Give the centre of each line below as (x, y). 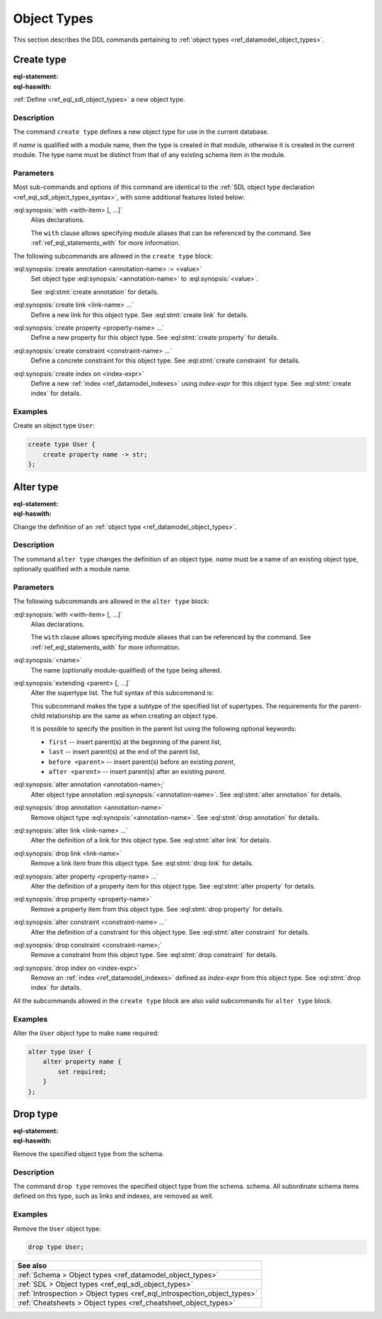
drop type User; (56, 1247)
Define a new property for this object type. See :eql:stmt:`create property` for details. (155, 338)
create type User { (62, 445)
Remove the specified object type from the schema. (88, 1153)
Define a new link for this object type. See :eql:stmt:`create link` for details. (140, 314)
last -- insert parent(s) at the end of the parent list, (124, 752)
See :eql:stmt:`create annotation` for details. (95, 292)
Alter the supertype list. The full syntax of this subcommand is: (122, 693)
